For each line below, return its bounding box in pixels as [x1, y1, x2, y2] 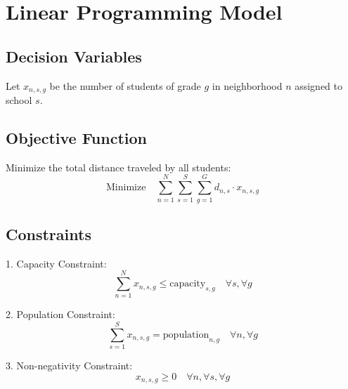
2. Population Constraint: [6, 307, 115, 322]
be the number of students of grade [49, 78, 201, 93]
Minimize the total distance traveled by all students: [6, 159, 231, 174]
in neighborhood [212, 78, 283, 93]
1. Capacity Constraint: [6, 256, 107, 270]
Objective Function [6, 127, 148, 149]
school [6, 93, 32, 107]
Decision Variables [6, 45, 142, 67]
